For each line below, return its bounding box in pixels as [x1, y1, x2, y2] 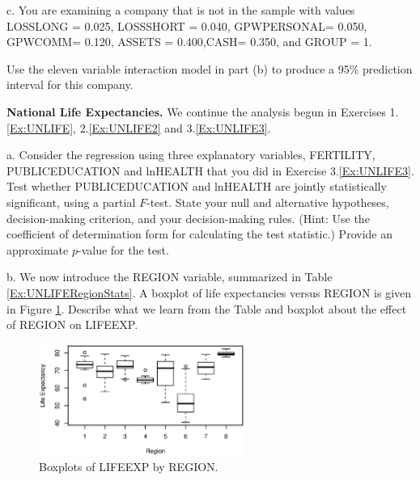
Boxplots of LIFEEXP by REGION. [39, 458, 218, 475]
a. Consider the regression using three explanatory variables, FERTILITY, [6, 146, 375, 163]
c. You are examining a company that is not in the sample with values [6, 2, 355, 18]
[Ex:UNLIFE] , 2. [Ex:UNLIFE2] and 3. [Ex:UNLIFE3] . [6, 119, 271, 136]
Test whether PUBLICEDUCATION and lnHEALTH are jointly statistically [6, 178, 387, 195]
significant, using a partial [6, 193, 136, 210]
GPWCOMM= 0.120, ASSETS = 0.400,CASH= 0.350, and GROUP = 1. [6, 33, 372, 50]
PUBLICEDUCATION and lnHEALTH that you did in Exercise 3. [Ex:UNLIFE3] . [6, 162, 414, 179]
